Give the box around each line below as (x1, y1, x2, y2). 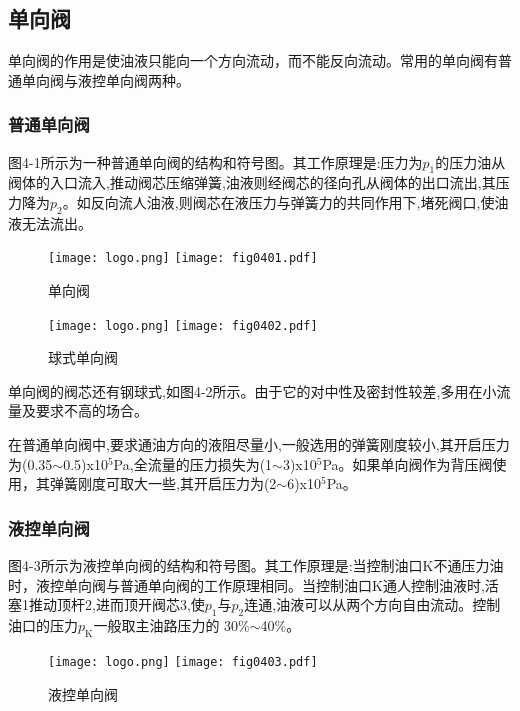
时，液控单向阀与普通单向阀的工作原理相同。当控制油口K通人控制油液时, (8, 574, 485, 595)
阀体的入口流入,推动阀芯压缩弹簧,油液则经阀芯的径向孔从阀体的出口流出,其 (8, 172, 496, 193)
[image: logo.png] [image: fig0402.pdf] (48, 318, 318, 333)
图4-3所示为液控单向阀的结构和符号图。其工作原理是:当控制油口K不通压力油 (8, 555, 504, 576)
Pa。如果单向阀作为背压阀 (322, 453, 493, 474)
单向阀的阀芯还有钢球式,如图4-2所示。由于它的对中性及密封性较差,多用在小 (8, 380, 497, 401)
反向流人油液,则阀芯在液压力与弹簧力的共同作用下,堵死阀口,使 (90, 192, 495, 212)
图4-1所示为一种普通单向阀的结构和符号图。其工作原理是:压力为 (8, 151, 423, 172)
